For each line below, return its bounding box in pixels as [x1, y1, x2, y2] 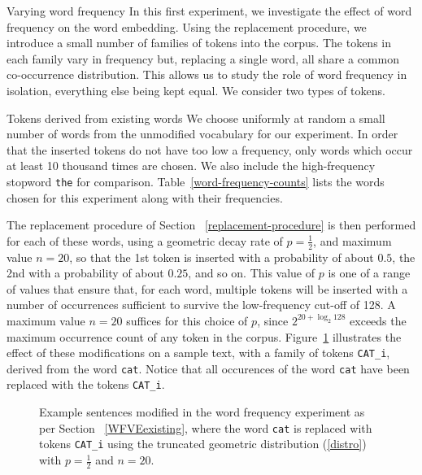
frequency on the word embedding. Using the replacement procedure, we [7, 18, 367, 35]
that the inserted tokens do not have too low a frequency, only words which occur [7, 141, 413, 158]
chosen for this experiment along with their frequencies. [7, 189, 283, 206]
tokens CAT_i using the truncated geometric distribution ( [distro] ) [39, 435, 367, 452]
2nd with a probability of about [7, 264, 164, 281]
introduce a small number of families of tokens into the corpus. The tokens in [7, 34, 391, 51]
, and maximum [313, 232, 392, 249]
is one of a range [328, 264, 411, 281]
